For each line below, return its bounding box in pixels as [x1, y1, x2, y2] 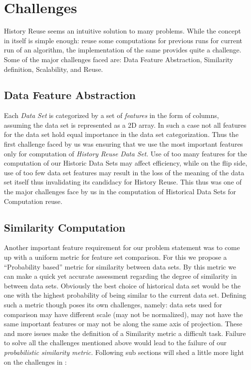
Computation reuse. [4, 196, 63, 206]
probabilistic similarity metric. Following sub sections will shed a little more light [4, 347, 244, 357]
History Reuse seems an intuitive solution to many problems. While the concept [4, 26, 241, 36]
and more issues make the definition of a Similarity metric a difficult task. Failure [4, 328, 246, 338]
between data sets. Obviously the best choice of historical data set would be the [4, 280, 241, 290]
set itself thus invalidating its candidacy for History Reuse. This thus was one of [4, 177, 242, 187]
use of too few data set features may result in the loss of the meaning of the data [4, 167, 244, 177]
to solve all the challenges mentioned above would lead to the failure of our [4, 337, 227, 348]
